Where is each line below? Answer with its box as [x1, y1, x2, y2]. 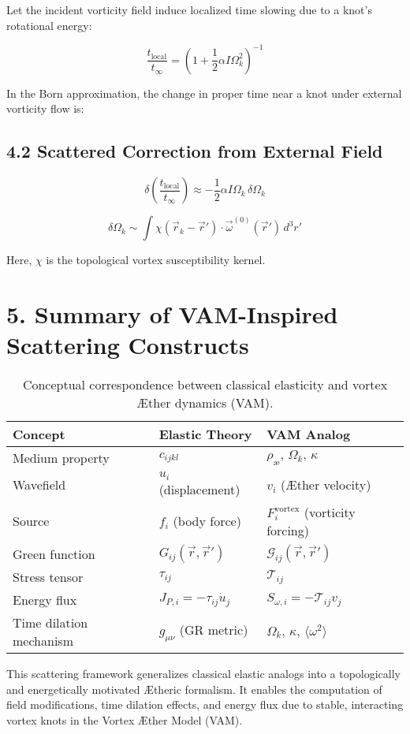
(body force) [173, 512, 241, 531]
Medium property [13, 448, 110, 467]
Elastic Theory [158, 424, 252, 443]
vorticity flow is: [6, 100, 84, 117]
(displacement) [158, 479, 240, 498]
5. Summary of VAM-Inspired [6, 297, 338, 330]
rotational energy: [6, 17, 92, 33]
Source [13, 512, 50, 531]
